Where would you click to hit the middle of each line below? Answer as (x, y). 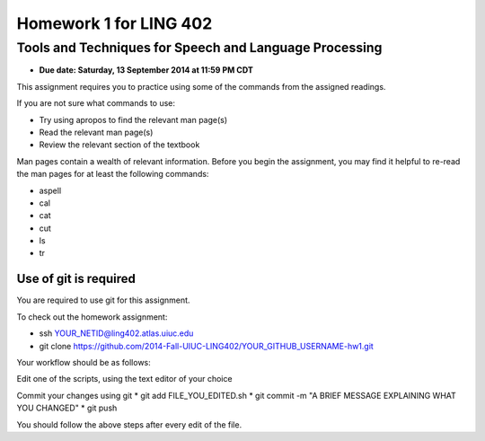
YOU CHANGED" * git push (67, 408)
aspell (50, 190)
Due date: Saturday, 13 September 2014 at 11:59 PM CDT (146, 70)
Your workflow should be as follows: (84, 362)
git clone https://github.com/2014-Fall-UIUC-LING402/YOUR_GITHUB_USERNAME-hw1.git (207, 346)
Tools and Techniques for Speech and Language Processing (199, 48)
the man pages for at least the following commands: (113, 174)
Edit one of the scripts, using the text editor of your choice (124, 379)
